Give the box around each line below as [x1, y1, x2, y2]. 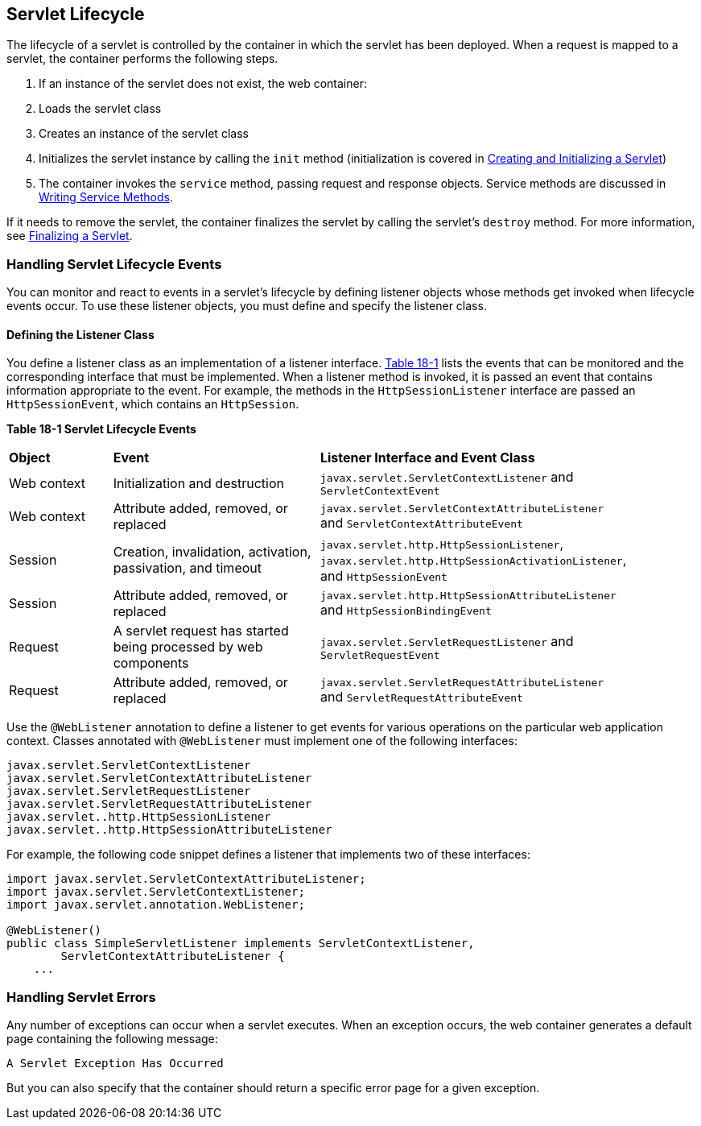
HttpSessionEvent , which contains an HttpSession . [6, 397, 299, 412]
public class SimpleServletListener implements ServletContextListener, [6, 937, 475, 950]
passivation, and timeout [113, 560, 262, 577]
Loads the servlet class [39, 101, 162, 116]
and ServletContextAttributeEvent [320, 514, 523, 531]
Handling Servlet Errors [6, 988, 156, 1005]
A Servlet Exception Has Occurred [6, 1057, 224, 1070]
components [113, 655, 189, 672]
